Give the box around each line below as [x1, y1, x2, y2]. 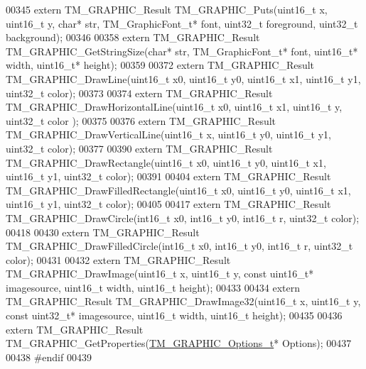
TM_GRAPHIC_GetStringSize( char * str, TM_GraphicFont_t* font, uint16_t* [6, 43, 358, 58]
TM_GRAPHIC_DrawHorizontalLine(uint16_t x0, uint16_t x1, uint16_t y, [6, 99, 343, 114]
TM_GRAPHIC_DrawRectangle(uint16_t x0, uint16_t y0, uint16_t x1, [6, 155, 326, 170]
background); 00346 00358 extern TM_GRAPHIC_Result [6, 30, 260, 45]
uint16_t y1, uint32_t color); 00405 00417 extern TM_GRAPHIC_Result [6, 197, 331, 211]
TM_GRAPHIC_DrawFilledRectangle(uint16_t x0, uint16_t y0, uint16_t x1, [6, 182, 351, 197]
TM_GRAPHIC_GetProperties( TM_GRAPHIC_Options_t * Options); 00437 [6, 336, 352, 351]
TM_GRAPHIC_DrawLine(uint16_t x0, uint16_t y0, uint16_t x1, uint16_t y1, [6, 71, 361, 86]
